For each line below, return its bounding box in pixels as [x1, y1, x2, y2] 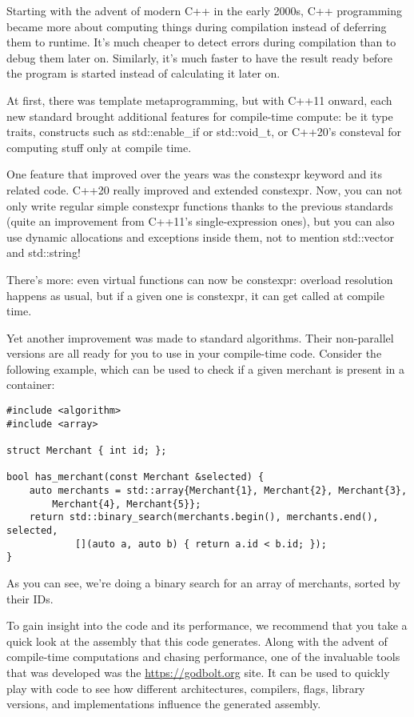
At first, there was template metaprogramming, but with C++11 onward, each [6, 91, 392, 108]
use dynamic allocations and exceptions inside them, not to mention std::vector [6, 228, 394, 245]
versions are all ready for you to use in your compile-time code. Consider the [6, 345, 382, 362]
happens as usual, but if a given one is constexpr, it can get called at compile [6, 286, 384, 303]
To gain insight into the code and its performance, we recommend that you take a [6, 617, 408, 634]
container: [6, 376, 55, 393]
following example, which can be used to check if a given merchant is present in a [6, 360, 405, 377]
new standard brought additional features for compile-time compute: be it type [6, 107, 393, 124]
